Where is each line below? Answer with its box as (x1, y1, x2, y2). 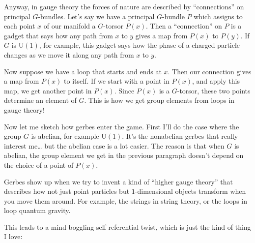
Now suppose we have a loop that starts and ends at (4, 66, 162, 76)
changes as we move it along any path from (4, 49, 134, 60)
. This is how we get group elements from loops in (84, 95, 235, 105)
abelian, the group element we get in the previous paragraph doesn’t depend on (4, 150, 244, 160)
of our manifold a (43, 21, 96, 31)
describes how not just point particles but (4, 186, 130, 196)
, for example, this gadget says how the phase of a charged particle (39, 40, 240, 50)
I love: (4, 231, 23, 242)
